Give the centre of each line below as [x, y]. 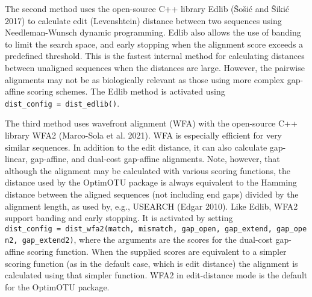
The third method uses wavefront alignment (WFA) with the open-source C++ [151, 123]
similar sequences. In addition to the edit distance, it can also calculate [136, 147]
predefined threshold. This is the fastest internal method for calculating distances [155, 56]
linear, [17, 159]
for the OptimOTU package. [57, 286]
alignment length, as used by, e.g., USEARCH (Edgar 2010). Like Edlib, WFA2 [151, 206]
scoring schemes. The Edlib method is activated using [126, 91]
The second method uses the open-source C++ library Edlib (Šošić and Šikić [147, 8]
